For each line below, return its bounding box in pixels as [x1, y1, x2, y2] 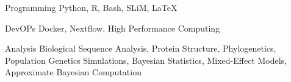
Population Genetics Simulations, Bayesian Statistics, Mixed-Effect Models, [5, 53, 287, 66]
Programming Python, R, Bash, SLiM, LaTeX [5, 1, 178, 13]
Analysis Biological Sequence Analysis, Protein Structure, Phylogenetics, [5, 42, 276, 55]
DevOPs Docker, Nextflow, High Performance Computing [5, 21, 220, 34]
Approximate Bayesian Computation [5, 66, 142, 78]
